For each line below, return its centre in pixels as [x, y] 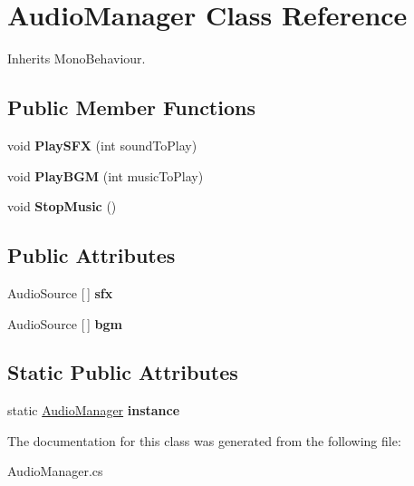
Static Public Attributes [123, 372]
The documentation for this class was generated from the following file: [204, 440]
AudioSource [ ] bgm [65, 323]
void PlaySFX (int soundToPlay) [102, 145]
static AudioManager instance [94, 410]
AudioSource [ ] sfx [60, 292]
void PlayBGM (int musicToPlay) [106, 175]
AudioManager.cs [55, 471]
